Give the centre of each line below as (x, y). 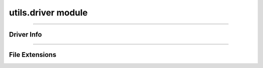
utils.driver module (48, 13)
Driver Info (26, 34)
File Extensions (33, 55)
